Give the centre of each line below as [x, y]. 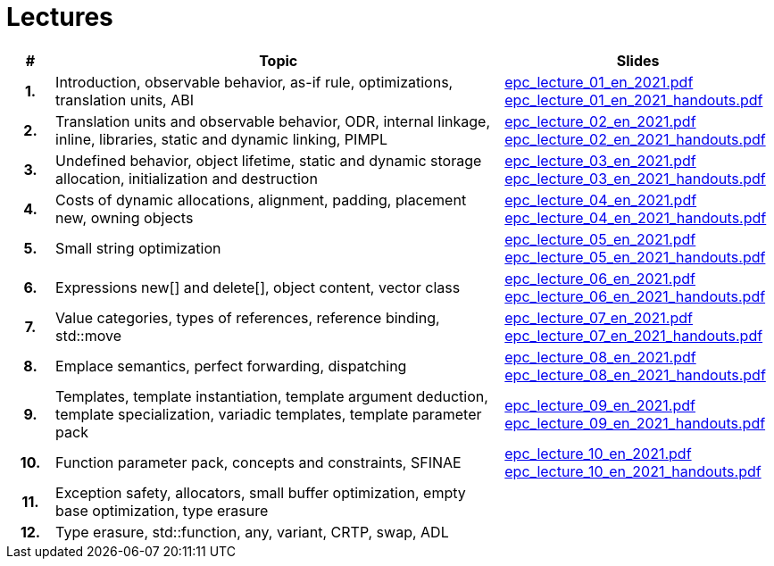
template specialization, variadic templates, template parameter [269, 414]
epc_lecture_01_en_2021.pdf [599, 82]
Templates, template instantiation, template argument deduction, [272, 396]
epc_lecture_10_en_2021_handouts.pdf [633, 471]
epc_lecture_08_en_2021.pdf [600, 357]
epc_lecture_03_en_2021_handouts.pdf [635, 178]
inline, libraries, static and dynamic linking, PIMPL [222, 139]
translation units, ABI [125, 100]
